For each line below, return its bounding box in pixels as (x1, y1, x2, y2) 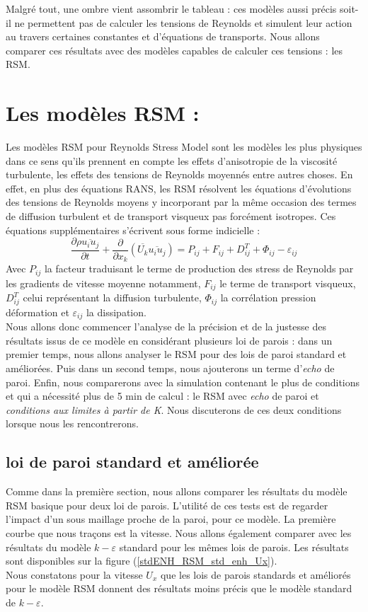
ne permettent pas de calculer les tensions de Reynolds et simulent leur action (14, 15, 352, 30)
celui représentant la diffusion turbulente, (23, 290, 202, 305)
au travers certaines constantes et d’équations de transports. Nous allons (6, 29, 320, 44)
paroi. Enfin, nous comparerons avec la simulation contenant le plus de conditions (6, 374, 360, 389)
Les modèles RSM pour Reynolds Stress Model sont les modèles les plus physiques (6, 139, 362, 154)
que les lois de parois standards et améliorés (160, 567, 351, 582)
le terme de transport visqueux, (219, 275, 356, 290)
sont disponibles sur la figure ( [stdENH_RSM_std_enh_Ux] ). (6, 553, 277, 568)
